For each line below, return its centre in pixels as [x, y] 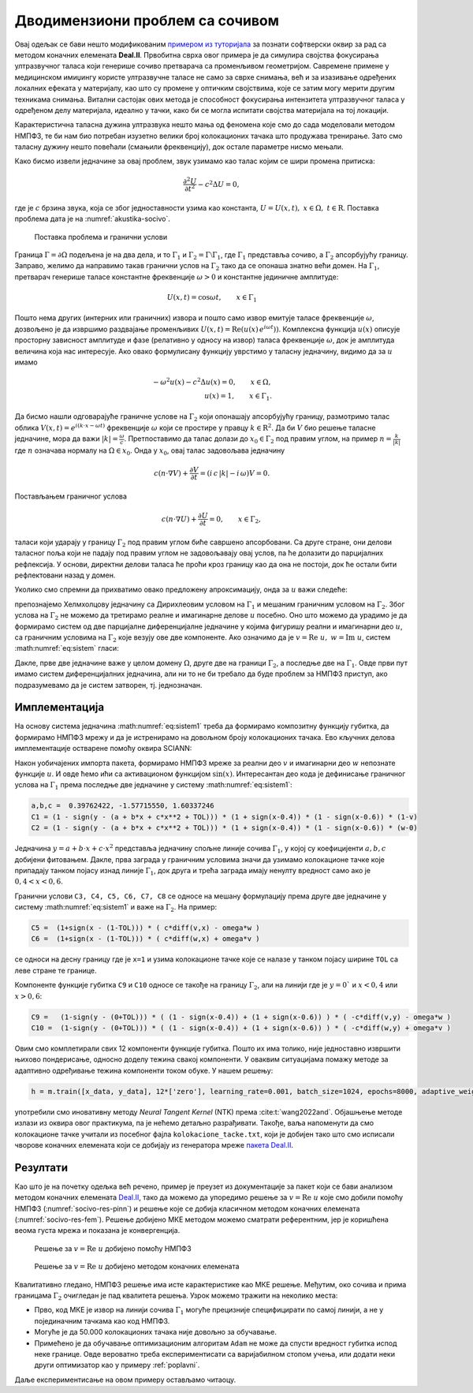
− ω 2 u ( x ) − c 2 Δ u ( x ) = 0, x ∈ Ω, [212, 381]
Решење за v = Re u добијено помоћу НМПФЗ [113, 1248]
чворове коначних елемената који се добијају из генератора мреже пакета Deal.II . [154, 1145]
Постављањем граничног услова [71, 496]
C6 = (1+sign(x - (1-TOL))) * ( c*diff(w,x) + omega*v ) [145, 939]
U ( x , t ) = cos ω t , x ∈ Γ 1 [212, 298]
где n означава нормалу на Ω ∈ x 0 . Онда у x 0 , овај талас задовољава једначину [150, 451]
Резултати [41, 1167]
